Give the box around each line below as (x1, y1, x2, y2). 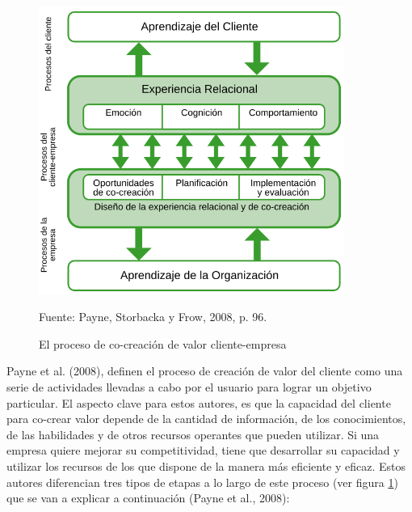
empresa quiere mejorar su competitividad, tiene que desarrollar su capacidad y (6, 442, 400, 459)
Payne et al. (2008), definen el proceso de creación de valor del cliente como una (6, 362, 403, 379)
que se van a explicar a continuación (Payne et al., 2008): (6, 489, 290, 506)
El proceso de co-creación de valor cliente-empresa (39, 335, 287, 352)
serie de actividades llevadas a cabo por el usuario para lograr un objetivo (6, 378, 372, 395)
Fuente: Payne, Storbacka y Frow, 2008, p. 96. (39, 308, 267, 325)
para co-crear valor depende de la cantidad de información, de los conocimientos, (6, 410, 406, 427)
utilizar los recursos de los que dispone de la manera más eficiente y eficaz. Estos (6, 457, 406, 474)
